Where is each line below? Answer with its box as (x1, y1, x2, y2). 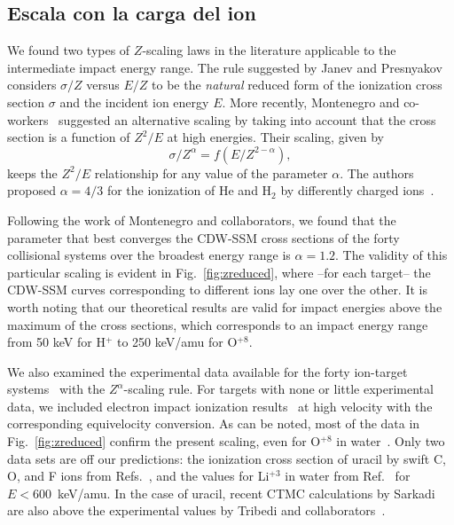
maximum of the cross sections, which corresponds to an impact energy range (7, 315, 428, 333)
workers (7, 110, 49, 129)
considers (7, 75, 57, 94)
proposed (7, 181, 56, 200)
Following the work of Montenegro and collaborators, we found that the (7, 210, 396, 229)
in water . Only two (336, 432, 445, 451)
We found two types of (7, 41, 130, 59)
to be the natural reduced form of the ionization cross (152, 75, 442, 94)
